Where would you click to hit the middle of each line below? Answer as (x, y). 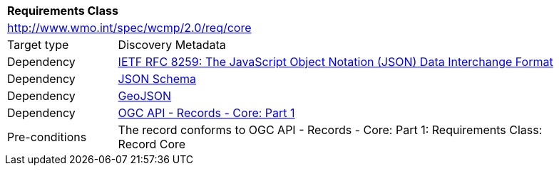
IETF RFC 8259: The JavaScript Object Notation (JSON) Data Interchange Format (335, 62)
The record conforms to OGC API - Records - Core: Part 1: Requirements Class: (330, 130)
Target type (38, 45)
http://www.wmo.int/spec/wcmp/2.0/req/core (129, 28)
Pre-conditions (47, 137)
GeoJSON (145, 96)
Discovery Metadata (172, 45)
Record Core (152, 144)
